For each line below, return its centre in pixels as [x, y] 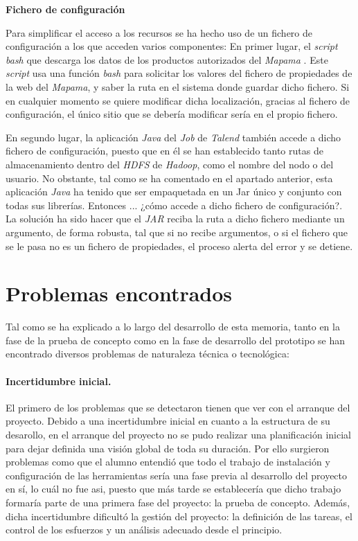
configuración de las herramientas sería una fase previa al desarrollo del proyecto [177, 475]
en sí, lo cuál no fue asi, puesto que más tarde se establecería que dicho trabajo [173, 489]
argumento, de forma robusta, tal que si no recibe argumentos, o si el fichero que [177, 232]
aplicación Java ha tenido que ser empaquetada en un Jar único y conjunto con [174, 192]
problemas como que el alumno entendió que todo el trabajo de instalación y [168, 462]
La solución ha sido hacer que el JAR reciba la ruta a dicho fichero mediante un [175, 219]
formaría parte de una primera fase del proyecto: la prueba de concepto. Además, [178, 502]
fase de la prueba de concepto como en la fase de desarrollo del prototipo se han [176, 340]
